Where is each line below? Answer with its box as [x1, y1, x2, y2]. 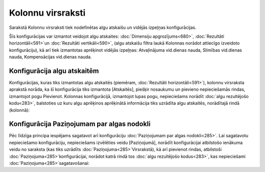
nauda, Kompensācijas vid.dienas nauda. [9, 54, 92, 60]
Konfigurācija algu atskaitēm [9, 67, 99, 75]
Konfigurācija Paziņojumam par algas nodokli [9, 120, 151, 128]
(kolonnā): [9, 107, 30, 113]
